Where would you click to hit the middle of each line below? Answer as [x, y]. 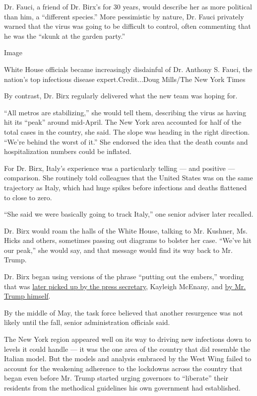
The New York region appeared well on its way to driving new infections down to [128, 339]
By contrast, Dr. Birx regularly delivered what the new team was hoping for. [121, 96]
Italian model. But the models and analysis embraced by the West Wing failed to [128, 358]
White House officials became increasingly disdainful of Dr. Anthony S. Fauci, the [128, 69]
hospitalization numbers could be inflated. [68, 151]
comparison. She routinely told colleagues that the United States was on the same [128, 178]
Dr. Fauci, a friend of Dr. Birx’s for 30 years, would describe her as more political [128, 6]
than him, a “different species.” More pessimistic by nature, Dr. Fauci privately [124, 16]
